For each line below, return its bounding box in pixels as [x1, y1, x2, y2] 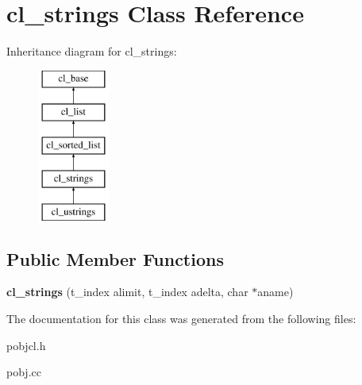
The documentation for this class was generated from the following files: [6, 310, 356, 327]
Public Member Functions [6, 246, 224, 271]
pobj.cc [6, 364, 41, 380]
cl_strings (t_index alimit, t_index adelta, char [6, 283, 248, 300]
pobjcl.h [6, 337, 46, 353]
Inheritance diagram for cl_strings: [6, 43, 177, 60]
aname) [257, 283, 294, 300]
